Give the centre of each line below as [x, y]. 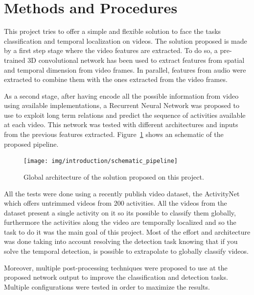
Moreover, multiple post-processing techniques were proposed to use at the [116, 267]
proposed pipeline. [31, 144]
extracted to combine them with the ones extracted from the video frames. [116, 79]
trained [15, 60]
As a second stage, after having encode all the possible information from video [121, 95]
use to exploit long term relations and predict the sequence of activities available [125, 115]
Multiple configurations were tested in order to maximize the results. [107, 286]
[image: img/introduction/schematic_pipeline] [101, 161]
